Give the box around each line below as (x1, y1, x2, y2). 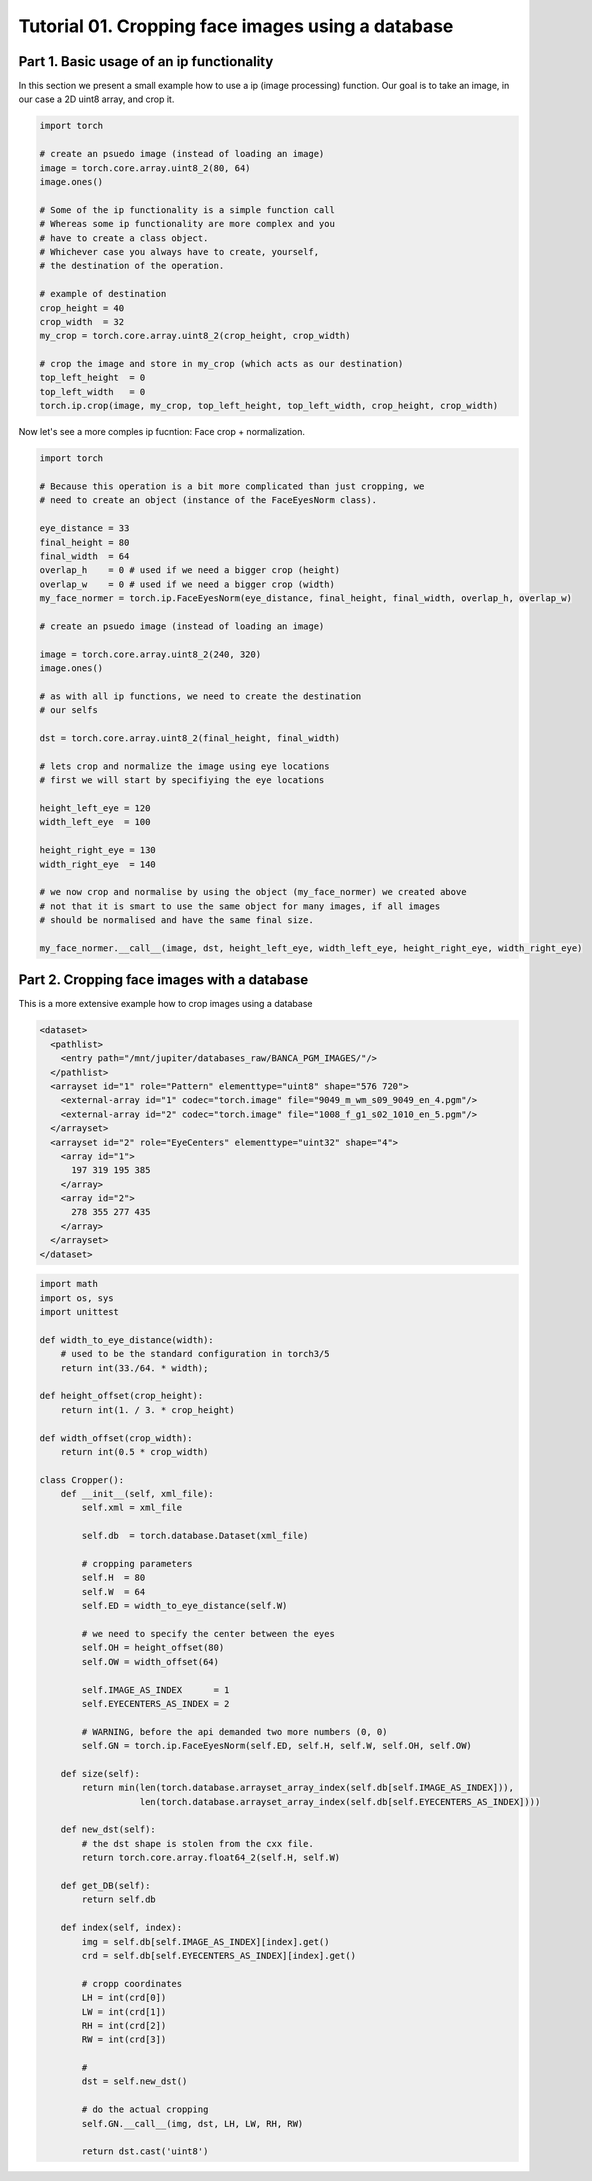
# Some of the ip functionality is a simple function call (39, 204, 335, 215)
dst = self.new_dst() (81, 2076, 188, 2087)
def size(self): (60, 1768, 140, 1779)
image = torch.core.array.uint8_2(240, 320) (39, 648, 262, 660)
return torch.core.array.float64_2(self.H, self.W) (81, 1852, 341, 1864)
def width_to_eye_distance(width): (39, 1334, 214, 1345)
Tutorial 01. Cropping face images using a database (18, 15, 454, 37)
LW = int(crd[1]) (81, 2006, 167, 2017)
